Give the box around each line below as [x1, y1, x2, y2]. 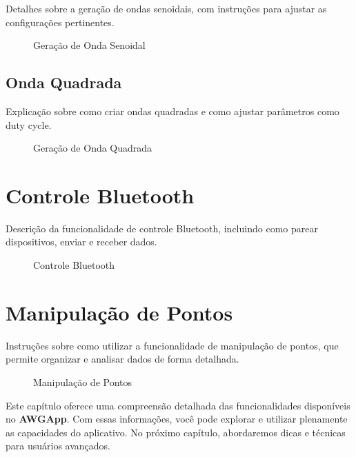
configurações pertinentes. [6, 14, 115, 29]
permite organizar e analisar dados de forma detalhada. [6, 352, 239, 366]
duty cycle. [6, 117, 52, 132]
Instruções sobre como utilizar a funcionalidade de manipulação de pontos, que [6, 338, 339, 352]
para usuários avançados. [6, 438, 110, 453]
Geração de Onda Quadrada [33, 141, 152, 155]
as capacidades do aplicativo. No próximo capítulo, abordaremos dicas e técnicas [6, 425, 346, 439]
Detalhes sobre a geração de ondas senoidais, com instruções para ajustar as [6, 1, 327, 15]
